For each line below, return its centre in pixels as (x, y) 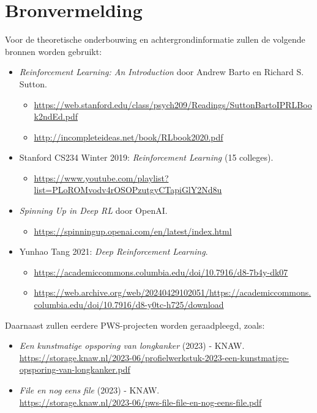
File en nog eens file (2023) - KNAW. (89, 390)
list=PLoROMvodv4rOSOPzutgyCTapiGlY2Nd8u (128, 190)
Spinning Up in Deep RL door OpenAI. (93, 210)
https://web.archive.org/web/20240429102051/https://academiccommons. (173, 292)
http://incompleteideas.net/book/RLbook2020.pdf (129, 137)
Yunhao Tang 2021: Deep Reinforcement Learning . (114, 251)
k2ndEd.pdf (56, 116)
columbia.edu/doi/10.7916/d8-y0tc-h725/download (129, 305)
